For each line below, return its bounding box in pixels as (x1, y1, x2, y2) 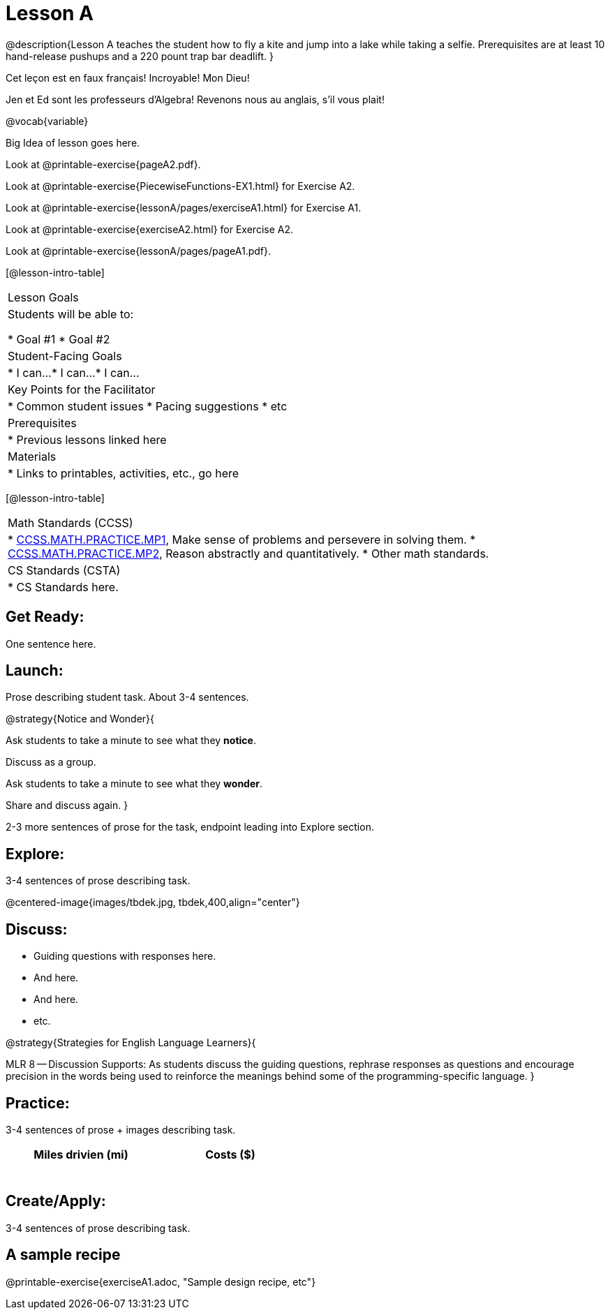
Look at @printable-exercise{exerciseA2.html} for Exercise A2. (6, 223, 293, 235)
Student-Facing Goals (8, 348, 122, 363)
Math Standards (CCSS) (8, 515, 133, 530)
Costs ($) (205, 1147, 255, 1161)
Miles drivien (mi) (34, 1147, 128, 1161)
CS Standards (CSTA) (8, 563, 121, 577)
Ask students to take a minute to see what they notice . (6, 734, 256, 747)
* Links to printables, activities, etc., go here (8, 466, 239, 480)
